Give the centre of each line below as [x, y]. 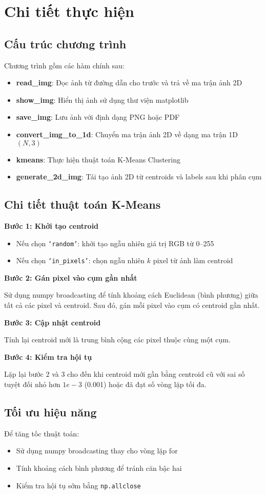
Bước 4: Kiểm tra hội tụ [48, 356]
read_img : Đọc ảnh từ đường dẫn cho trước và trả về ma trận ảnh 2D [129, 83]
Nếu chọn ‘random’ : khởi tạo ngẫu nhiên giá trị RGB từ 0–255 [115, 243]
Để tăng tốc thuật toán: [42, 433]
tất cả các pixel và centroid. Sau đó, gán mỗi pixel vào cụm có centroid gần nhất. [132, 305]
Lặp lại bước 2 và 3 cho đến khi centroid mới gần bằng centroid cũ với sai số [125, 374]
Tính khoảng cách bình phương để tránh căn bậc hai [99, 468]
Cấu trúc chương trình [65, 43]
